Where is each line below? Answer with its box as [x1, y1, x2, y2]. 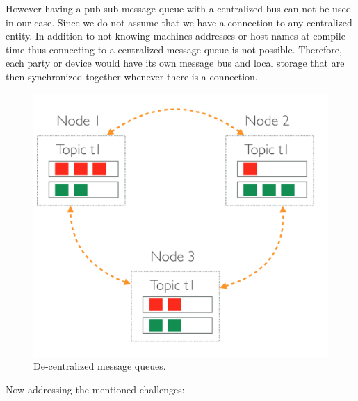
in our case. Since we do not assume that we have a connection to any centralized [6, 15, 352, 29]
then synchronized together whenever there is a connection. [6, 69, 258, 83]
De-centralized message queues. [33, 359, 166, 373]
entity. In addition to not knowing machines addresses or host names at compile [6, 28, 345, 43]
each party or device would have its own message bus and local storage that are [6, 56, 345, 70]
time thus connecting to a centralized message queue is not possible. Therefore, [6, 42, 342, 56]
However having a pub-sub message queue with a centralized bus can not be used [6, 1, 352, 15]
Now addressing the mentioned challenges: [6, 382, 185, 397]
